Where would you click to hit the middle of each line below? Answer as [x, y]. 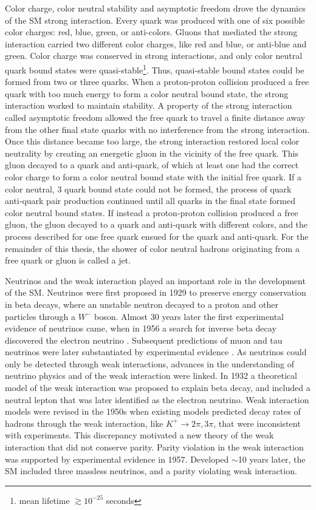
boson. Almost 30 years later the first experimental [189, 316]
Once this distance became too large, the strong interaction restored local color [152, 141]
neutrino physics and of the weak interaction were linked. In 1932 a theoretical [151, 376]
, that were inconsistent [257, 423]
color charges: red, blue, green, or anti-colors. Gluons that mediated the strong [151, 32]
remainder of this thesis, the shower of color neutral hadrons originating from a [152, 248]
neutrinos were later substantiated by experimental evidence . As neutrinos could [156, 352]
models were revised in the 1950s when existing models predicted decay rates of [153, 411]
